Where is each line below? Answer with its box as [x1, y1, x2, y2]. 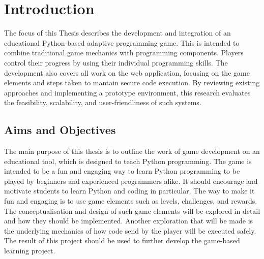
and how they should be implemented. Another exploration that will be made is [4, 215, 253, 226]
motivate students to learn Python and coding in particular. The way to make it [4, 185, 255, 196]
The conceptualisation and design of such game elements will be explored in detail [4, 205, 260, 216]
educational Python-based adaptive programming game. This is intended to [4, 37, 240, 48]
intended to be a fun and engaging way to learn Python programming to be [4, 166, 240, 176]
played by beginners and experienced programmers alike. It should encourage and [4, 175, 258, 186]
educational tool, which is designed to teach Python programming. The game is [4, 155, 252, 166]
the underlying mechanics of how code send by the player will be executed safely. [4, 225, 256, 236]
